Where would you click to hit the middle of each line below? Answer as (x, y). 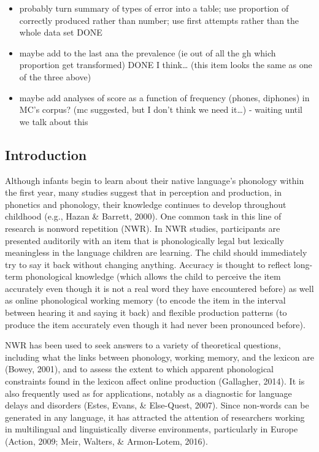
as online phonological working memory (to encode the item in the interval (145, 300)
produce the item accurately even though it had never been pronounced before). (155, 324)
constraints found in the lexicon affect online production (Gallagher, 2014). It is (155, 381)
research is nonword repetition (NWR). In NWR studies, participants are (143, 228)
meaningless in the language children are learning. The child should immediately (156, 252)
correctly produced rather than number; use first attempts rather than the (159, 20)
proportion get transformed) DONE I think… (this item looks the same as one (166, 65)
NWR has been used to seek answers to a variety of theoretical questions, (143, 345)
